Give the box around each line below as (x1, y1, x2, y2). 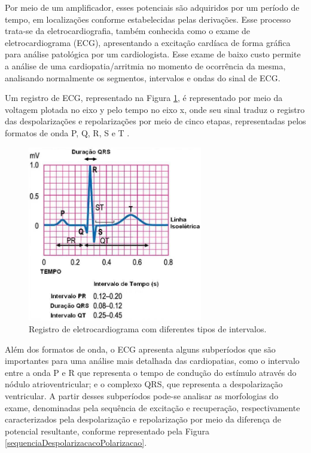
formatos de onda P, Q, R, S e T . (5, 126, 130, 139)
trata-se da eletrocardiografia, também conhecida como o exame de (5, 25, 251, 37)
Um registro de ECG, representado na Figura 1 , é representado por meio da (5, 91, 283, 104)
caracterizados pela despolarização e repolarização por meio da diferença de (5, 413, 282, 426)
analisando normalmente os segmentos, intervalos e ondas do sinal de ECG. (5, 71, 280, 84)
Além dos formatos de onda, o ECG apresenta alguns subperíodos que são (5, 342, 276, 355)
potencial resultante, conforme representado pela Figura (5, 424, 210, 437)
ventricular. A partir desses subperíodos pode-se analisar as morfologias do (5, 390, 279, 402)
